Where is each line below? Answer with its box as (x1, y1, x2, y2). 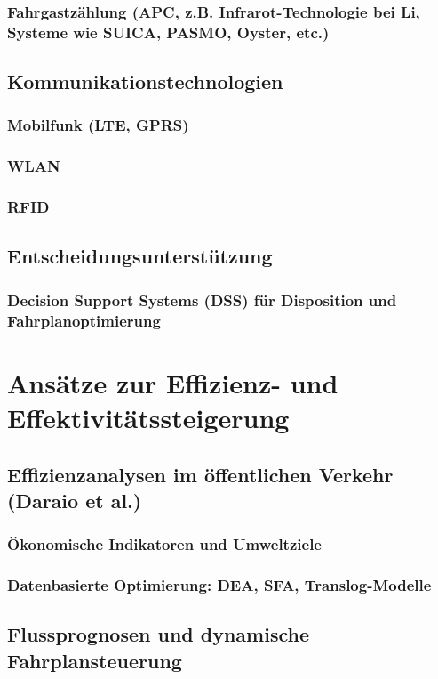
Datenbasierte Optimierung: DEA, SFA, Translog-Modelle (7, 574, 432, 596)
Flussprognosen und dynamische (7, 620, 309, 648)
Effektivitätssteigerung (7, 400, 290, 435)
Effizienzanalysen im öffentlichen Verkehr (7, 460, 394, 488)
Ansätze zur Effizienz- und (7, 364, 338, 400)
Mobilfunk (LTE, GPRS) (7, 114, 189, 136)
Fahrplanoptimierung (7, 309, 161, 331)
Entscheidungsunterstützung (7, 242, 273, 270)
